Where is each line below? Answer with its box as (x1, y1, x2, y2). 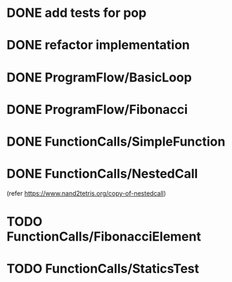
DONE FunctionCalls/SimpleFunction (6, 134, 226, 149)
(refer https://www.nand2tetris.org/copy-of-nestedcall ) (6, 188, 167, 198)
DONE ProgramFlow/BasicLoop (6, 69, 193, 85)
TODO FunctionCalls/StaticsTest (6, 261, 200, 277)
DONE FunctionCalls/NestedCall (6, 166, 198, 182)
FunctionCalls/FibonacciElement (6, 229, 202, 245)
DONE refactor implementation (6, 37, 191, 53)
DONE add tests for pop (6, 5, 147, 21)
